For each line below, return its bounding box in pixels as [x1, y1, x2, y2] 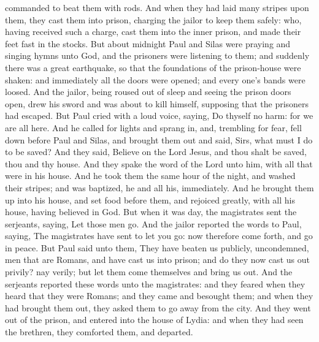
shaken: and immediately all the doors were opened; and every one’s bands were [5, 73, 306, 86]
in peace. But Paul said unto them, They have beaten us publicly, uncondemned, [5, 241, 309, 254]
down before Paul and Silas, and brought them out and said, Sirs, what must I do [5, 133, 313, 146]
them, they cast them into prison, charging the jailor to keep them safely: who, [5, 13, 302, 26]
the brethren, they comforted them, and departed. [5, 325, 193, 338]
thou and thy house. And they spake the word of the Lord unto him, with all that [5, 157, 313, 170]
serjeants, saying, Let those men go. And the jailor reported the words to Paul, [5, 217, 302, 230]
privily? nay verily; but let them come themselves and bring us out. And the [5, 265, 293, 278]
